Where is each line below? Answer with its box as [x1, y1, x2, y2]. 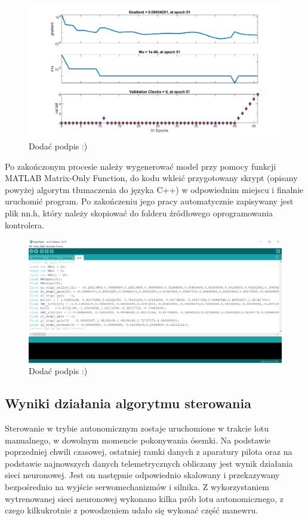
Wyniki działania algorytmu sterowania [5, 394, 251, 412]
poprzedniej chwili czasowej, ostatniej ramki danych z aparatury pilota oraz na [5, 445, 292, 458]
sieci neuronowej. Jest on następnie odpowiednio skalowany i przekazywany [5, 469, 280, 481]
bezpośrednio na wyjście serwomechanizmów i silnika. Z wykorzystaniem [5, 481, 270, 493]
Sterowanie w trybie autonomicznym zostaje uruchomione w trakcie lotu [5, 422, 269, 435]
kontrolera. [5, 218, 44, 231]
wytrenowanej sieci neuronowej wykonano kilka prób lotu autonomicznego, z [5, 492, 284, 504]
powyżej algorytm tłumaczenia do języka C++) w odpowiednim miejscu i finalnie [5, 183, 304, 195]
